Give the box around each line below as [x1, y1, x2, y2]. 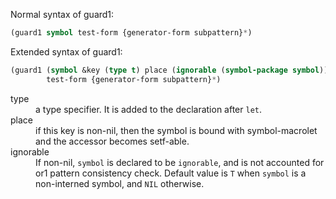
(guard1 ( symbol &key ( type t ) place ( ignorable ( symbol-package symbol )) [10, 65, 329, 75]
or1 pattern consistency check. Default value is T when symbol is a [35, 167, 307, 179]
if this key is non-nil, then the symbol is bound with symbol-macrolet [35, 124, 318, 136]
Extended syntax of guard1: [10, 45, 123, 58]
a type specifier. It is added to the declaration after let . [35, 103, 263, 115]
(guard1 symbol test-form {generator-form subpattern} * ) [10, 28, 253, 38]
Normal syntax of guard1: [10, 9, 115, 20]
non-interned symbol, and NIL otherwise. [35, 177, 205, 189]
